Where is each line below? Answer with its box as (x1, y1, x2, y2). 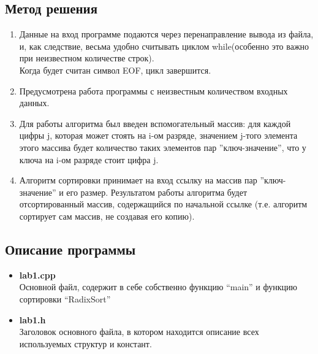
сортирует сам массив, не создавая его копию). (19, 209, 195, 222)
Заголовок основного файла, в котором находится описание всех (19, 325, 259, 338)
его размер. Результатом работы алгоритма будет (66, 185, 248, 198)
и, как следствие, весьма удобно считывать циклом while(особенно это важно (19, 39, 309, 52)
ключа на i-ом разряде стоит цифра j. (19, 153, 159, 166)
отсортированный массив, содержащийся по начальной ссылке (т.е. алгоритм (19, 198, 308, 210)
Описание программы (5, 239, 136, 258)
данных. (19, 96, 50, 109)
